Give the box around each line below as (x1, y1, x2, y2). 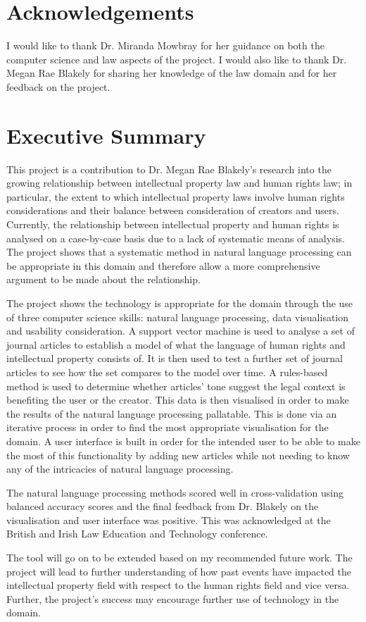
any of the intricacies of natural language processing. (6, 461, 234, 476)
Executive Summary (6, 120, 206, 149)
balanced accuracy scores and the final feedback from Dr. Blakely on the (6, 499, 319, 514)
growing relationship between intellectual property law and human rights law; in (6, 175, 353, 190)
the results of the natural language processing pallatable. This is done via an (6, 406, 337, 421)
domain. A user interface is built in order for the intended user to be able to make (6, 433, 360, 448)
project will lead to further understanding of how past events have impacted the (6, 564, 352, 578)
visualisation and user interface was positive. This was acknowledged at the (6, 512, 331, 527)
